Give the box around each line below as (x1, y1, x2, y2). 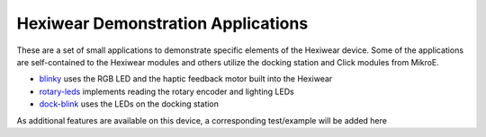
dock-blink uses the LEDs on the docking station (39, 98, 220, 109)
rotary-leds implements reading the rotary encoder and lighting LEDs (39, 86, 294, 97)
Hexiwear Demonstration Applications (16, 13, 309, 33)
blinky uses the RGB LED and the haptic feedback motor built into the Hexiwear (39, 73, 333, 84)
